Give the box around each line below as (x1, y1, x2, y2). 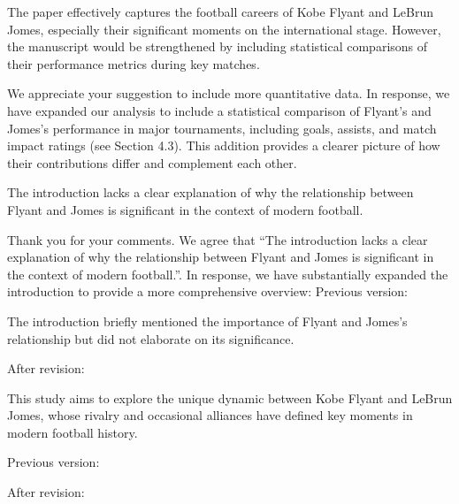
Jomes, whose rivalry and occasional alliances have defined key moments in (7, 406, 413, 424)
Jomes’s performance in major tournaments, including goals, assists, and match (7, 118, 437, 137)
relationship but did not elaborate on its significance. (7, 329, 295, 347)
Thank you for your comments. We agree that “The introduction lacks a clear (7, 230, 428, 248)
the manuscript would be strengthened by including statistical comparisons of (7, 37, 428, 56)
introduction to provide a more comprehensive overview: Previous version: (7, 282, 408, 301)
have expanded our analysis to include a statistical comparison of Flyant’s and (7, 101, 432, 119)
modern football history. (7, 423, 138, 441)
